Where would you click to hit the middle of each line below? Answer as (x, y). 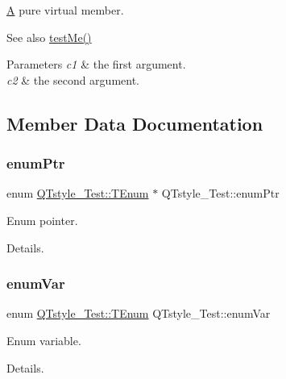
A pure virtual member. (65, 10)
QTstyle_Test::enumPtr (220, 193)
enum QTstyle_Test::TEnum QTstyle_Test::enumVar (139, 313)
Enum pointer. (42, 220)
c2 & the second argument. (73, 79)
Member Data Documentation (135, 123)
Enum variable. (44, 340)
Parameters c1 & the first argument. (96, 64)
